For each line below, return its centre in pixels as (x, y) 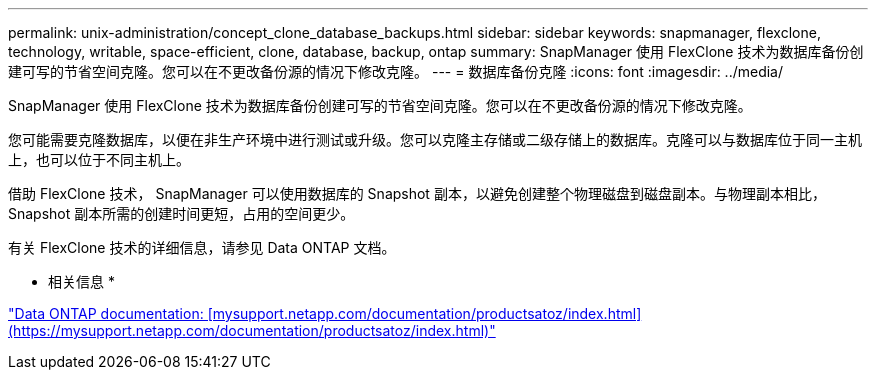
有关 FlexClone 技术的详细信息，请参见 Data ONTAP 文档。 (202, 247)
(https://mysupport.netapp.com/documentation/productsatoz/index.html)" (252, 330)
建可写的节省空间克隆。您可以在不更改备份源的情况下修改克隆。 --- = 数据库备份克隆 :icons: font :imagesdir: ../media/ (396, 71)
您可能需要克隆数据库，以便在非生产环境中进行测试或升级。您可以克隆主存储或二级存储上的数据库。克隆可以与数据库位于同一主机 (435, 139)
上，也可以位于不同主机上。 (99, 159)
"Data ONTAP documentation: (106, 313)
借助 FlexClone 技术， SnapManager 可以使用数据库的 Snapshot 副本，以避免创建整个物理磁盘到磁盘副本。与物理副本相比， (417, 193)
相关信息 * (81, 281)
